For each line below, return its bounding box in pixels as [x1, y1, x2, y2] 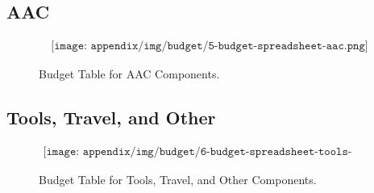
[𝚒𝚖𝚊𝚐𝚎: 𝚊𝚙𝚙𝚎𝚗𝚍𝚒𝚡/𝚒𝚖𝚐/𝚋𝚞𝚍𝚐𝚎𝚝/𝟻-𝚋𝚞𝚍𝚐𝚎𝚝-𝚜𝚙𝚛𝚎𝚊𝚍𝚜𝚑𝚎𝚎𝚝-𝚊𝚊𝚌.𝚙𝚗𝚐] [51, 40, 368, 52]
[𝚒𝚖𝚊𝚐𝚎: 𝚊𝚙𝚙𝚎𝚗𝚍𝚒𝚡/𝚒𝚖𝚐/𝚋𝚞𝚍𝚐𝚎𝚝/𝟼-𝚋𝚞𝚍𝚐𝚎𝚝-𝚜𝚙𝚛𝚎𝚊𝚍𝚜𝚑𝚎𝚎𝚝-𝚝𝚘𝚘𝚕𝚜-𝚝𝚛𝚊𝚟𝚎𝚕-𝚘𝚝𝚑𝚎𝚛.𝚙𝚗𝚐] [43, 146, 352, 158]
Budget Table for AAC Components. [39, 65, 220, 82]
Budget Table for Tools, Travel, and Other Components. [39, 171, 317, 188]
